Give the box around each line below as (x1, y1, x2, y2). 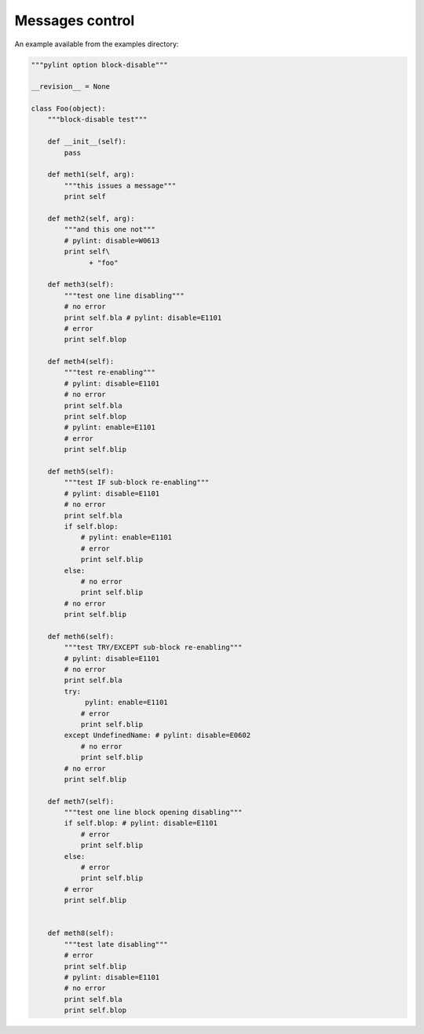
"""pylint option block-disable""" (31, 60, 168, 69)
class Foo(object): (31, 104, 106, 113)
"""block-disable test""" (47, 115, 148, 124)
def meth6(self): (47, 632, 115, 640)
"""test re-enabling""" (64, 368, 156, 377)
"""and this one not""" (64, 225, 156, 234)
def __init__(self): (47, 137, 127, 146)
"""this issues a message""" (64, 181, 177, 190)
